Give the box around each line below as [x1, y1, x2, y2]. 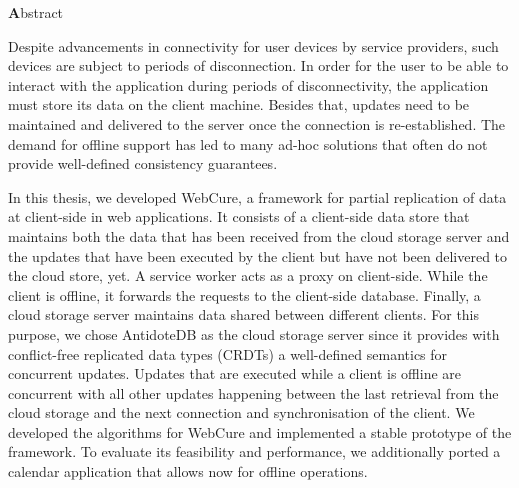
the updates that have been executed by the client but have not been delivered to [8, 245, 508, 266]
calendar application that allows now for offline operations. [8, 461, 368, 482]
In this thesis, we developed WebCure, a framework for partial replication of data [8, 186, 507, 207]
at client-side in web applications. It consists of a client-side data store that [8, 206, 470, 227]
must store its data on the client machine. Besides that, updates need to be [8, 94, 470, 115]
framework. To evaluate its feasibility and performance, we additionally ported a [8, 441, 501, 462]
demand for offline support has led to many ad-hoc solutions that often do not [8, 133, 488, 154]
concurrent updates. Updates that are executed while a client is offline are [8, 363, 462, 384]
